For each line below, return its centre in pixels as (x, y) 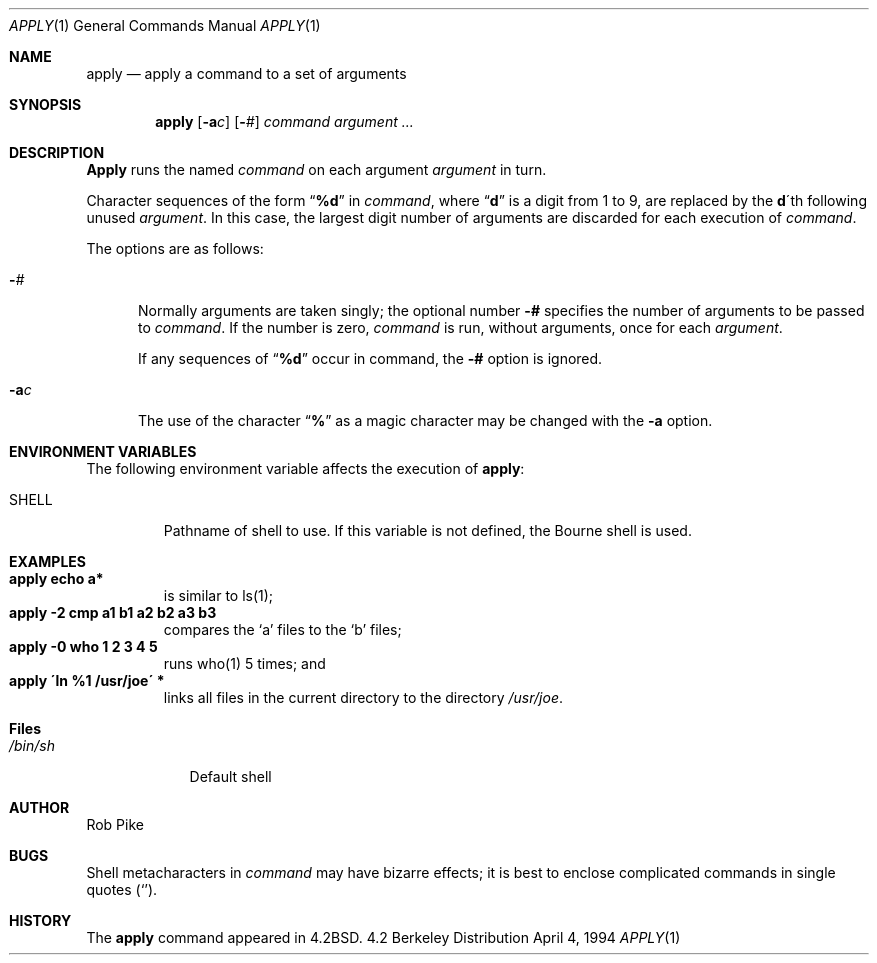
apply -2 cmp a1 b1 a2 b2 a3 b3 (113, 612)
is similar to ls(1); (218, 595)
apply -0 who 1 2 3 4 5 (83, 646)
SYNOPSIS (45, 104)
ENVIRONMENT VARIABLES (103, 451)
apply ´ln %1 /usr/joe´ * (87, 680)
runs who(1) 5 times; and (244, 663)
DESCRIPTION (57, 152)
